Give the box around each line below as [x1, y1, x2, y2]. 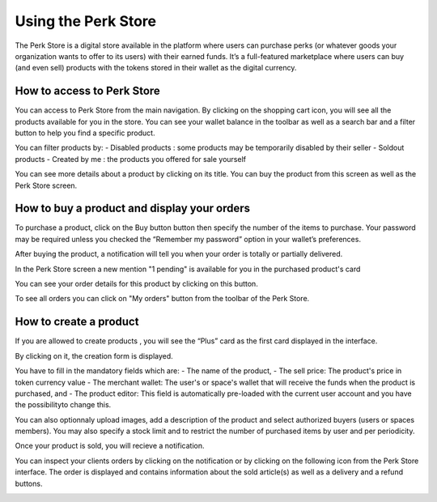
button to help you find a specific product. [15, 128, 155, 138]
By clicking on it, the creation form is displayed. [15, 351, 173, 360]
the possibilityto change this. [15, 400, 112, 410]
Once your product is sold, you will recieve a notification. [15, 441, 205, 451]
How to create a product [15, 315, 139, 329]
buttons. [15, 479, 43, 488]
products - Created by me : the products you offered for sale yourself [15, 154, 247, 164]
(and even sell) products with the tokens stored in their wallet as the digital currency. [15, 63, 297, 73]
